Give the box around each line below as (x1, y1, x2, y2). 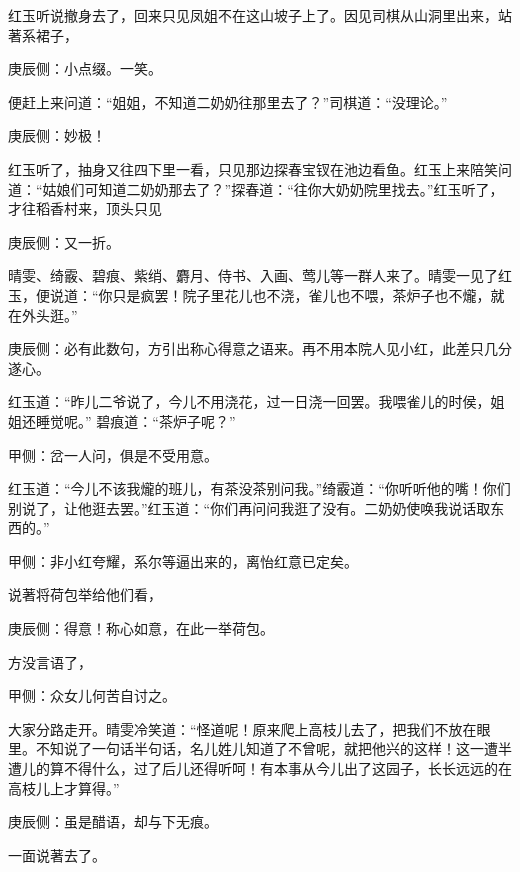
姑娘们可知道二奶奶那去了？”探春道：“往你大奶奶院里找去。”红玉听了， (42, 178, 504, 199)
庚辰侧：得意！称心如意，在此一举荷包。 (8, 618, 274, 639)
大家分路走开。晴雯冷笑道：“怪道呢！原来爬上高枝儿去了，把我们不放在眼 (8, 718, 491, 739)
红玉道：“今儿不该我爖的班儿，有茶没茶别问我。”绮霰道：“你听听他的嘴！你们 (8, 478, 511, 499)
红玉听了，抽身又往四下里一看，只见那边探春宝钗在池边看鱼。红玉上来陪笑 (8, 158, 498, 179)
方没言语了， (8, 651, 92, 672)
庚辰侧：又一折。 (8, 231, 120, 252)
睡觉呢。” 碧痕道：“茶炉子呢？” (35, 410, 236, 431)
